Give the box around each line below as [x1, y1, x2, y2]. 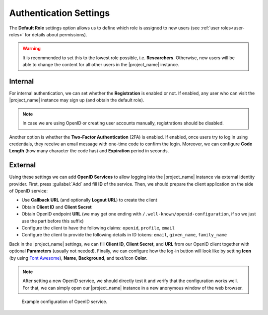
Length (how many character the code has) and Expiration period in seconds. [9, 148, 169, 154]
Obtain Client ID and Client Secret [21, 204, 92, 210]
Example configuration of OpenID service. [21, 299, 108, 305]
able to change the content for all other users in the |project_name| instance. [22, 62, 180, 68]
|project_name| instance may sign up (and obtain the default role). [9, 97, 144, 103]
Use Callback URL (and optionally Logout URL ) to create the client [21, 197, 157, 203]
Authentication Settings [9, 7, 110, 18]
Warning [22, 45, 41, 52]
